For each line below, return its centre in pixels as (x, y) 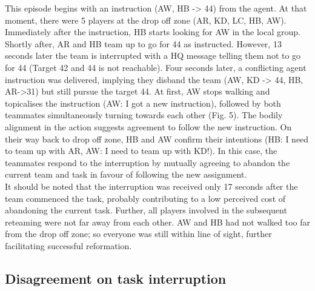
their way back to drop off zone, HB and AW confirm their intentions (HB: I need (157, 139)
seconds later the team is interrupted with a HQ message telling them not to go (153, 55)
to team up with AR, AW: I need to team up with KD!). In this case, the (141, 151)
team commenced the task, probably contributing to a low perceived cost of (145, 198)
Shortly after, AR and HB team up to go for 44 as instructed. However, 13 (143, 43)
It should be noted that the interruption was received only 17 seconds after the (151, 186)
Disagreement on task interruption (116, 278)
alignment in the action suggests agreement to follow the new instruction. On (148, 126)
